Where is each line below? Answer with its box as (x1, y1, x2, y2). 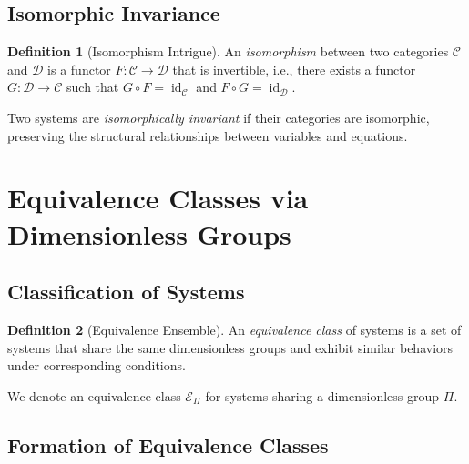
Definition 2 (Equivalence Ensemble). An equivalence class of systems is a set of (7, 319, 462, 338)
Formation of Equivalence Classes (7, 430, 329, 459)
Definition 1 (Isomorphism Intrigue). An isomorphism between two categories (7, 42, 449, 61)
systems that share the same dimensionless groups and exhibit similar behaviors (7, 338, 454, 357)
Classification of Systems (7, 277, 245, 306)
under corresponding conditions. (7, 356, 186, 375)
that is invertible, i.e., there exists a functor (172, 59, 416, 78)
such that (66, 77, 119, 96)
